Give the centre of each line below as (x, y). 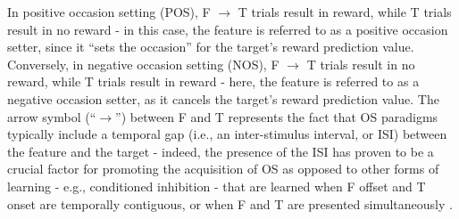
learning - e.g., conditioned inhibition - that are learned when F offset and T (217, 186)
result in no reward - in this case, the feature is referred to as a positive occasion (228, 29)
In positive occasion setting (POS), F (109, 12)
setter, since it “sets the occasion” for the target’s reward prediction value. (211, 47)
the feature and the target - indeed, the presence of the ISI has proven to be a (221, 151)
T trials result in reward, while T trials (345, 12)
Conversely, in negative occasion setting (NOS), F (143, 64)
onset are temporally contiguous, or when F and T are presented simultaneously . (230, 203)
